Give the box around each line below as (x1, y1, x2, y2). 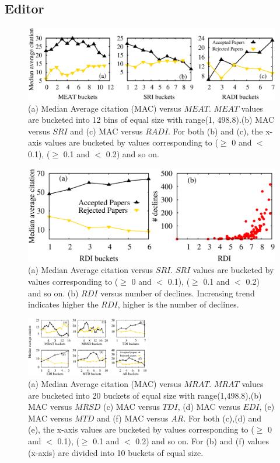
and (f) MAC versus (96, 412, 169, 424)
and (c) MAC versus (70, 125, 143, 137)
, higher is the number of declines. (117, 298, 239, 310)
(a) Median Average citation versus (28, 264, 153, 276)
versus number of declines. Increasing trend (100, 286, 255, 299)
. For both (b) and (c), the (168, 125, 263, 137)
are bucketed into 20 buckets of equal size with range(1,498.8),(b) (28, 389, 262, 401)
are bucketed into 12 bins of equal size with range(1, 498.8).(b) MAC (28, 113, 275, 126)
